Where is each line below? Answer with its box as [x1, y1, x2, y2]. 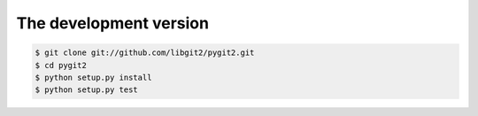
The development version [16, 13, 210, 33]
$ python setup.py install [35, 72, 152, 82]
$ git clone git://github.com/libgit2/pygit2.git [35, 48, 255, 58]
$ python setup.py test [35, 85, 139, 95]
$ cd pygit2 [35, 60, 88, 70]
